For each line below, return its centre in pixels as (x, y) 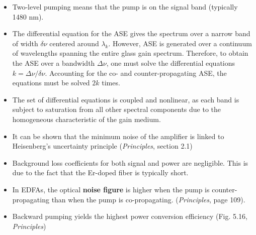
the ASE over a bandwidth (54, 63)
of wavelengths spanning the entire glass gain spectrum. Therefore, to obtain (130, 53)
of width (25, 43)
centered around (74, 43)
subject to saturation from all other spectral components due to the (117, 109)
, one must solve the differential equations (171, 63)
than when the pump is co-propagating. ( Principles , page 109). (148, 199)
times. (111, 83)
